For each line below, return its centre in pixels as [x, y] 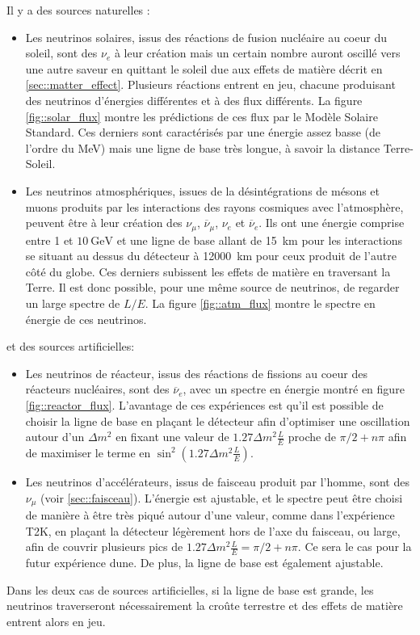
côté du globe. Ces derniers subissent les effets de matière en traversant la [208, 271]
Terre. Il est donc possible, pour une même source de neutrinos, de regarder [212, 287]
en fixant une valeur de [172, 437]
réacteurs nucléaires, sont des [97, 389]
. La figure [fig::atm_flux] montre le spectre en [260, 303]
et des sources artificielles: [71, 346]
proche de [312, 437]
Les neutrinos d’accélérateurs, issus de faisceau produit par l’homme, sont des [217, 481]
